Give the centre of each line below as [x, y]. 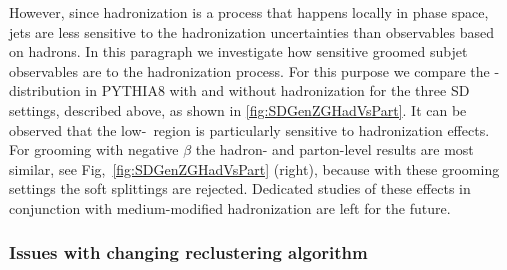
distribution [45, 90]
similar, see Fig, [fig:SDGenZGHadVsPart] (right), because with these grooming [254, 168]
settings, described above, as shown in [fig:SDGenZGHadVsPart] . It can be [238, 109]
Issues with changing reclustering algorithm [188, 252]
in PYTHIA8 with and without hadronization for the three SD [277, 90]
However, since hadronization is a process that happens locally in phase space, [249, 12]
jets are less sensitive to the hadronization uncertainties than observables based [251, 31]
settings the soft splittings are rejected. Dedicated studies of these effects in [240, 188]
